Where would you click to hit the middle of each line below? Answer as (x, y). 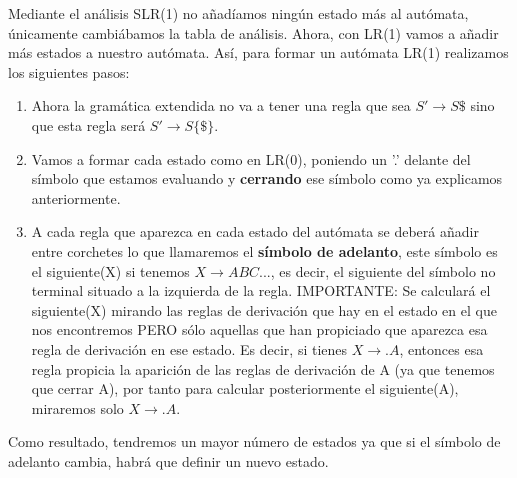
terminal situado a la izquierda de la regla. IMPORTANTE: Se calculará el (261, 290)
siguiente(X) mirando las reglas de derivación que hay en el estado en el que (264, 309)
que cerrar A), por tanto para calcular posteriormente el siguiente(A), (245, 388)
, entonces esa (441, 348)
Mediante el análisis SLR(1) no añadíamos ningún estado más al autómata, (238, 13)
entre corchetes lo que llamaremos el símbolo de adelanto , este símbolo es (264, 250)
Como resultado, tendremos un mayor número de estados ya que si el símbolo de (254, 441)
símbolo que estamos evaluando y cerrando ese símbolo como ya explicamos (267, 178)
